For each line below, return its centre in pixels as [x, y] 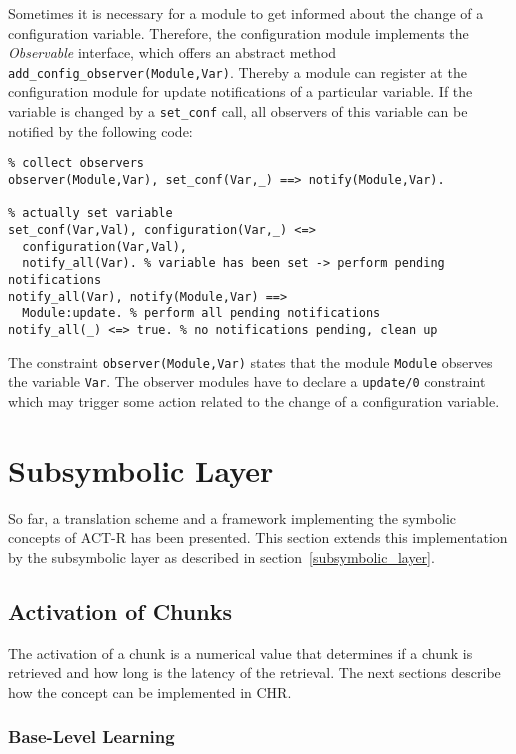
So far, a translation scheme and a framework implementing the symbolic [232, 517]
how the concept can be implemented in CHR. [150, 691]
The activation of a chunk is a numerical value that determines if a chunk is [240, 652]
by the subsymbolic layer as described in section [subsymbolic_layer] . [221, 556]
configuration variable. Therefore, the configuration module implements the [238, 32]
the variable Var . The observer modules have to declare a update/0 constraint [247, 381]
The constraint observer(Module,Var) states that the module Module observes [250, 361]
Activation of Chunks [120, 610]
